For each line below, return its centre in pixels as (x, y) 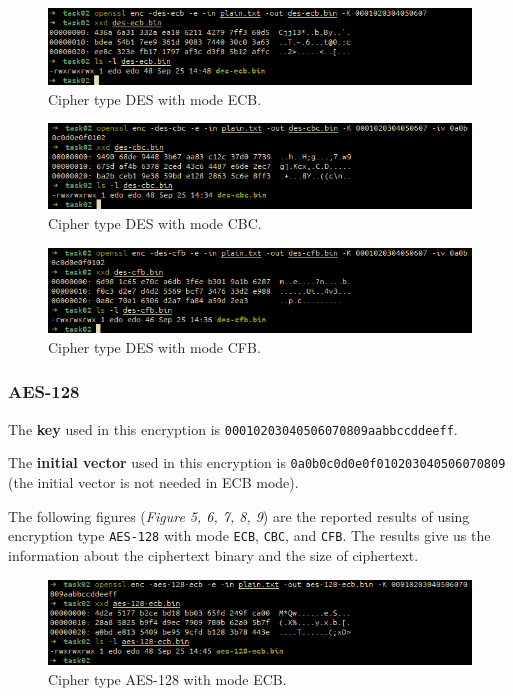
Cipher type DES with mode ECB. (155, 98)
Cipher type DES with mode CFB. (154, 346)
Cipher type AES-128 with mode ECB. (167, 679)
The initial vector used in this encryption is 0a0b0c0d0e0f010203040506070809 (257, 462)
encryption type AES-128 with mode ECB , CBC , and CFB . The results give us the (249, 535)
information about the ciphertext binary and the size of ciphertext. (213, 554)
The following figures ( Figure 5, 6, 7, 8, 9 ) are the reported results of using (239, 515)
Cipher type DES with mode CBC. (155, 223)
